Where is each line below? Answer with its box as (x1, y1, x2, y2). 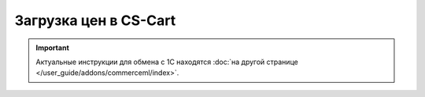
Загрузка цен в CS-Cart (14, 12, 176, 29)
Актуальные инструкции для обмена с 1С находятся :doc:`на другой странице (35, 57, 298, 66)
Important (35, 43, 70, 52)
